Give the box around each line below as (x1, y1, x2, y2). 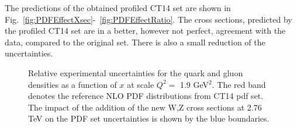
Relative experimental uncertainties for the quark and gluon (28, 66, 243, 79)
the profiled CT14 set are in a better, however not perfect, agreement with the (5, 24, 286, 37)
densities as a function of (28, 78, 117, 90)
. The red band (212, 78, 266, 90)
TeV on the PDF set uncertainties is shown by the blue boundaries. (28, 112, 270, 125)
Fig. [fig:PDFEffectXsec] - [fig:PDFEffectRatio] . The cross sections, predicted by (5, 13, 292, 25)
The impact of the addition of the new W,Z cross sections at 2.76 (28, 101, 262, 113)
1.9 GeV (179, 78, 209, 90)
